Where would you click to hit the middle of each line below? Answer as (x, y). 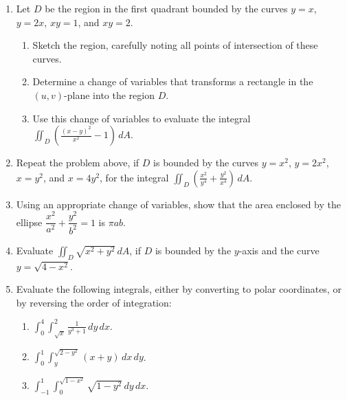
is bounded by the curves (206, 163)
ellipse (29, 222)
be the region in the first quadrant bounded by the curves (166, 8)
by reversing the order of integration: (94, 302)
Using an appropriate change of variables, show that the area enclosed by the (178, 204)
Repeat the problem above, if (78, 163)
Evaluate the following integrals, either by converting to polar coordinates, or (179, 289)
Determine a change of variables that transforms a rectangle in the (173, 81)
